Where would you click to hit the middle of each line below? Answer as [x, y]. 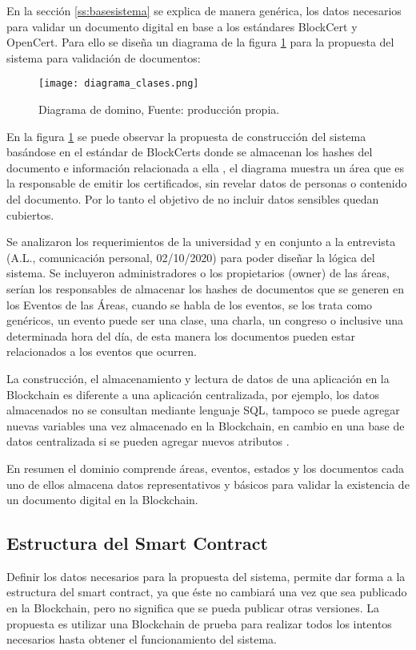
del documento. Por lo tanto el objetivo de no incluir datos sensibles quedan [193, 199]
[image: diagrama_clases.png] [119, 84]
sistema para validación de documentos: [104, 57]
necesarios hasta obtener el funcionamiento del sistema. [142, 639]
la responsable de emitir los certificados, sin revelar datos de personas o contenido [207, 183]
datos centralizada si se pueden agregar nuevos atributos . [148, 441]
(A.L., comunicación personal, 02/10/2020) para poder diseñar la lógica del [191, 257]
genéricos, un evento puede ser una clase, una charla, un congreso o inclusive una [205, 320]
